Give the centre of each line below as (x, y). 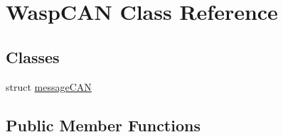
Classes (33, 56)
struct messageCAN (49, 86)
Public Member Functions (103, 125)
